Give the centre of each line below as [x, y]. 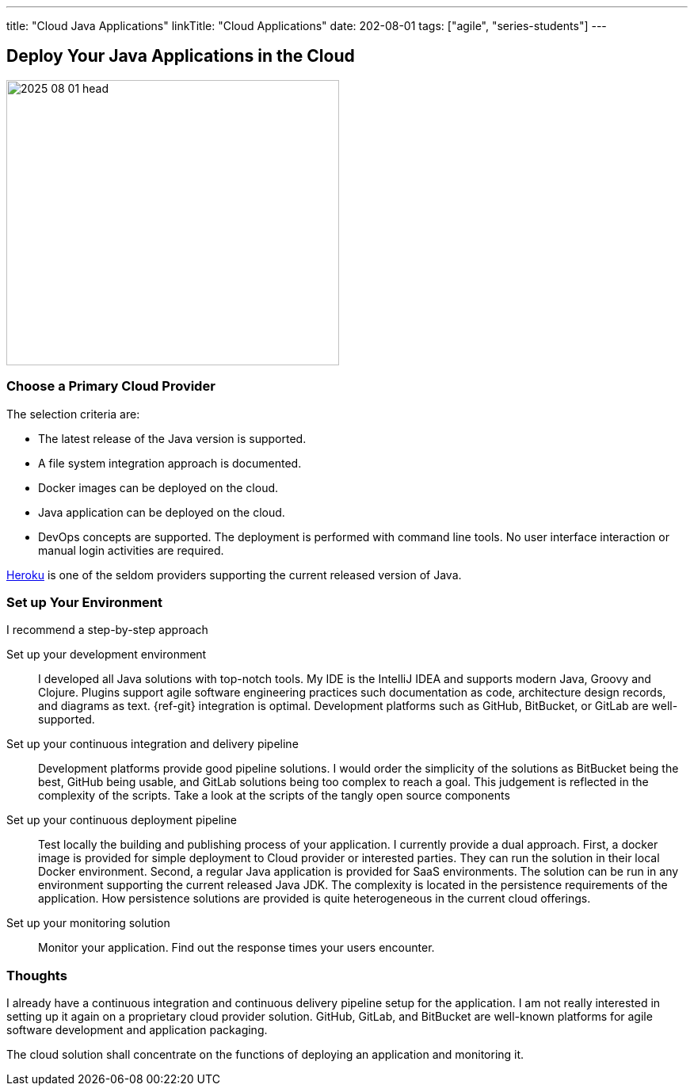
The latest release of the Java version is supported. [172, 438]
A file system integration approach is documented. [170, 463]
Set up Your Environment [85, 602]
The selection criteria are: [73, 414]
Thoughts [37, 975]
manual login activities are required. [131, 550]
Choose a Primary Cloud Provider [111, 386]
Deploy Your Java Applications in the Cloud [181, 56]
